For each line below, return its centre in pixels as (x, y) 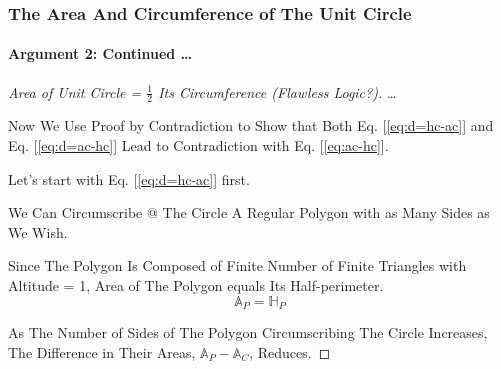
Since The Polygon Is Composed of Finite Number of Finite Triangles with (237, 265)
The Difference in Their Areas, (102, 351)
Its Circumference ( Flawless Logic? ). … (277, 91)
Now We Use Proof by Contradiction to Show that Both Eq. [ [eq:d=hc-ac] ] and (251, 125)
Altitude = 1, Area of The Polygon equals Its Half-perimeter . (196, 285)
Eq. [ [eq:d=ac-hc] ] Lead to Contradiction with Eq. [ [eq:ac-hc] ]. (198, 145)
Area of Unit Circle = (75, 91)
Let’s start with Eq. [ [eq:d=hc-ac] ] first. (129, 178)
